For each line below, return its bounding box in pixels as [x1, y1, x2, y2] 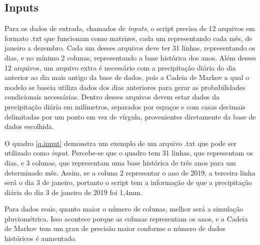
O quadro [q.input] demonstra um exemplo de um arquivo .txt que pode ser [4, 137, 236, 148]
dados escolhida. [4, 121, 54, 131]
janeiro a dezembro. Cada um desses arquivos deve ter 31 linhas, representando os [4, 42, 255, 53]
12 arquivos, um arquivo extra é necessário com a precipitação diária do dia [4, 62, 236, 72]
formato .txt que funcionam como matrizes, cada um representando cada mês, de [4, 32, 252, 43]
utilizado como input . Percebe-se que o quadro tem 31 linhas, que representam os [4, 147, 253, 158]
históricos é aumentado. [4, 233, 77, 243]
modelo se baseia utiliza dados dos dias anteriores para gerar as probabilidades [4, 81, 245, 92]
